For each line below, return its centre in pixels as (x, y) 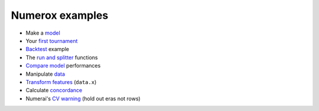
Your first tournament (52, 41)
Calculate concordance (54, 90)
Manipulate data (45, 74)
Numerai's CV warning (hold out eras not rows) (83, 98)
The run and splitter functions (62, 57)
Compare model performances (63, 66)
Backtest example (47, 49)
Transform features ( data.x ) (61, 82)
